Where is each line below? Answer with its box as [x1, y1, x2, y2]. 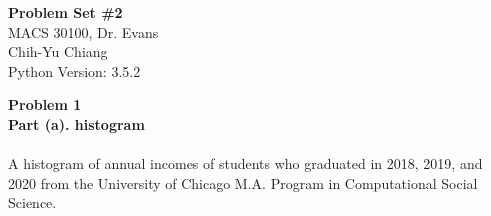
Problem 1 [8, 94, 82, 115]
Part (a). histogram [8, 113, 145, 134]
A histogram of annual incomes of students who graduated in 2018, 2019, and [8, 153, 483, 174]
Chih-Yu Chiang [8, 41, 108, 62]
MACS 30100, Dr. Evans [8, 21, 159, 42]
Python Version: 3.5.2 [8, 60, 141, 81]
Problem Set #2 [8, 2, 123, 22]
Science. [8, 192, 57, 213]
